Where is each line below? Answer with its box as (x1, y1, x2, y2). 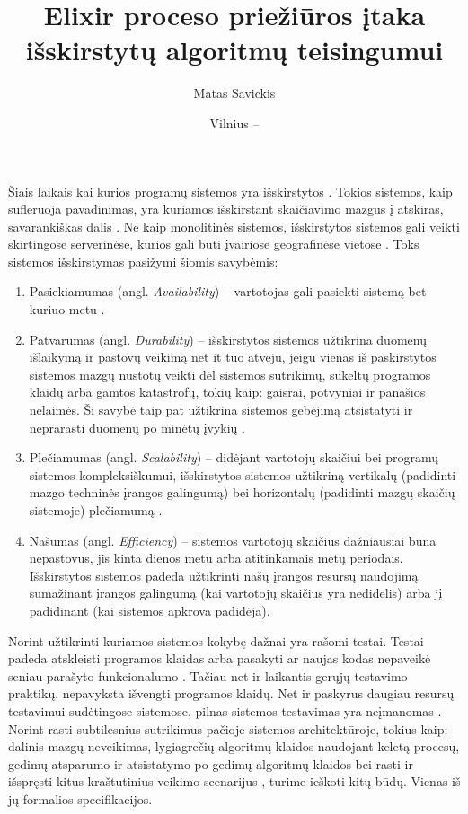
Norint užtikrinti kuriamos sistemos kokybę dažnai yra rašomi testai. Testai (8, 631, 424, 650)
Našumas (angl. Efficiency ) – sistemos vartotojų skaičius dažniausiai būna (29, 530, 437, 549)
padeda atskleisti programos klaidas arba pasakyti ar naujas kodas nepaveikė (8, 649, 431, 668)
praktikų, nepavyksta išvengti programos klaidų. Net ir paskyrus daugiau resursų (8, 684, 455, 703)
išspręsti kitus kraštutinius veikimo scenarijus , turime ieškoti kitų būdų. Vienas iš (8, 772, 461, 791)
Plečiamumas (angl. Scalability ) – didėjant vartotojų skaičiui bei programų (29, 448, 439, 467)
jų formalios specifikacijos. (8, 789, 153, 808)
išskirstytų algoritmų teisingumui (25, 31, 444, 68)
